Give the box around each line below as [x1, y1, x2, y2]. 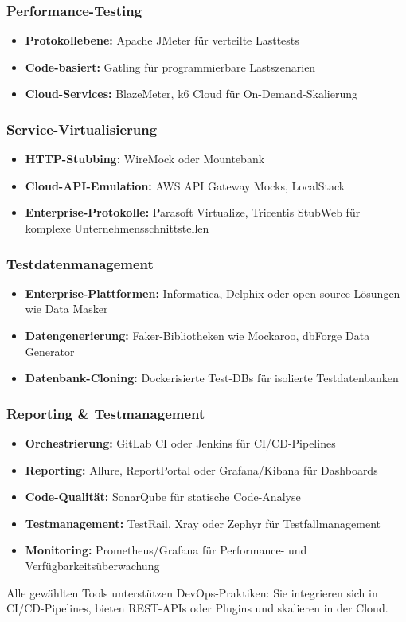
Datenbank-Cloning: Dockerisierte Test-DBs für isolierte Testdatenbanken [25, 370, 399, 386]
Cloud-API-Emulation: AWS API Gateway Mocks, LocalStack [25, 177, 345, 194]
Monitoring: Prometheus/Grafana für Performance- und [25, 542, 307, 558]
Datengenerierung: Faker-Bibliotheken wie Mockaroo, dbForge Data [25, 327, 370, 343]
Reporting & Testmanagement [6, 403, 205, 423]
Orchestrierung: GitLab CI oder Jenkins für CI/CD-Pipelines [25, 435, 336, 451]
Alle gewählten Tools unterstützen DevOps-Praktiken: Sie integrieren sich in [6, 584, 378, 600]
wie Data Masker [25, 300, 108, 317]
